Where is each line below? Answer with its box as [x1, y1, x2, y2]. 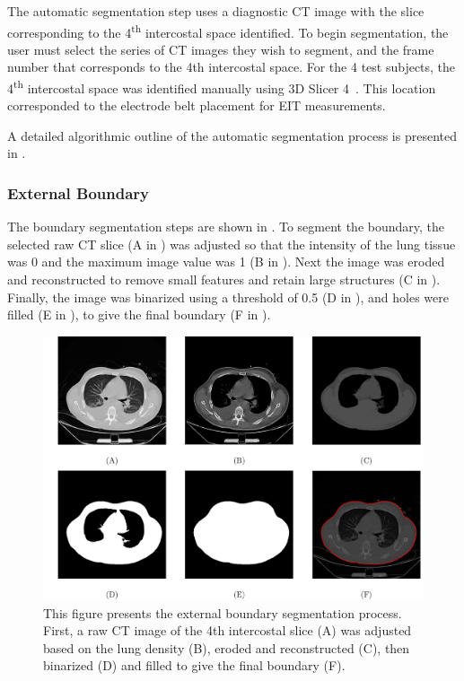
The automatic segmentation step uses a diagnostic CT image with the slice [7, 2, 425, 20]
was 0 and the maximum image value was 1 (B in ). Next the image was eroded [7, 252, 445, 271]
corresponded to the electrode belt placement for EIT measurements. [7, 96, 386, 115]
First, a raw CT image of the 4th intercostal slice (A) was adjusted [43, 621, 412, 640]
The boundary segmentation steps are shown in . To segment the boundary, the [7, 217, 445, 236]
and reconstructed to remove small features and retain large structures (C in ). [7, 270, 441, 289]
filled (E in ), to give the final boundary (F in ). [7, 305, 271, 324]
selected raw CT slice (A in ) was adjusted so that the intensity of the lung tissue [7, 234, 456, 253]
